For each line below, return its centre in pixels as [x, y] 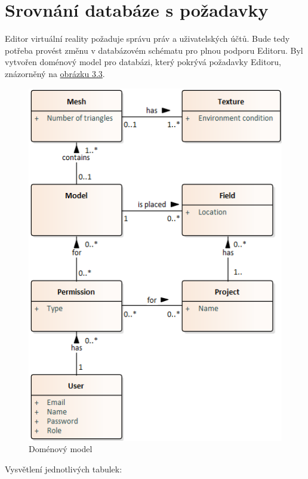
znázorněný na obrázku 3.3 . [55, 73]
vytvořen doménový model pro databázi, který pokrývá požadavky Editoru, [143, 62]
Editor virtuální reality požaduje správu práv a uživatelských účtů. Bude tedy [147, 39]
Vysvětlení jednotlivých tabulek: [64, 469]
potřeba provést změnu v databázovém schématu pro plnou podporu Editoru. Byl [154, 50]
